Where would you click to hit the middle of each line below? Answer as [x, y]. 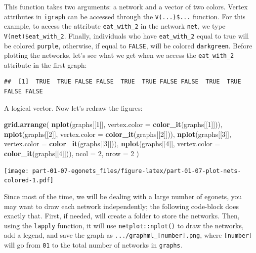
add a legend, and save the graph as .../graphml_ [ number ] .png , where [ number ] [128, 235]
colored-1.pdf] [29, 181]
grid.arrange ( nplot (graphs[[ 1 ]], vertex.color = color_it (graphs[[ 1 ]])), [113, 124]
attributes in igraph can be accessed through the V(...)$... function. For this [125, 16]
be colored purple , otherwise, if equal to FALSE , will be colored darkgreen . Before [128, 45]
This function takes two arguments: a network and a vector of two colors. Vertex [126, 6]
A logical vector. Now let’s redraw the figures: [73, 107]
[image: [17, 171]
